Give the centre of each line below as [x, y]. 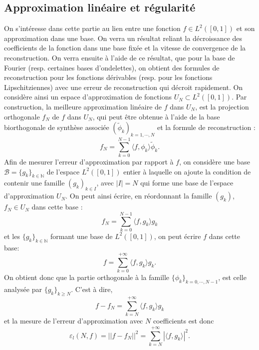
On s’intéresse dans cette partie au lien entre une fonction [92, 28]
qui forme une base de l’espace [187, 183]
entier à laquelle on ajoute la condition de [187, 171]
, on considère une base [215, 162]
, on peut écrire [177, 236]
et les [12, 236]
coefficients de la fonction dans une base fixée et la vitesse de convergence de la [125, 48]
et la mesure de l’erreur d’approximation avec [74, 321]
